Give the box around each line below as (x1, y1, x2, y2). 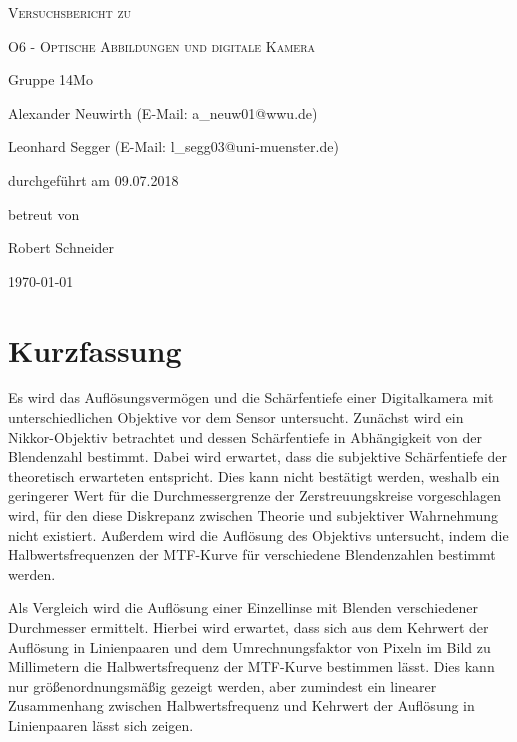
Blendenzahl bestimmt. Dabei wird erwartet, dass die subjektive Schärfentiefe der (8, 446, 508, 467)
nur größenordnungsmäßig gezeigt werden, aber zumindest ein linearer (8, 675, 437, 696)
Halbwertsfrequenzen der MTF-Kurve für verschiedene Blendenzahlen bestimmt (8, 544, 496, 565)
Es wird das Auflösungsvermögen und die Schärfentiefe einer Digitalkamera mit (8, 387, 494, 408)
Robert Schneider (8, 237, 115, 258)
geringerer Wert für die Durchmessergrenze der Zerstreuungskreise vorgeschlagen (8, 485, 502, 506)
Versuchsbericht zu (8, 2, 132, 22)
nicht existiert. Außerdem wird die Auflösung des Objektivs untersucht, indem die (8, 524, 509, 545)
